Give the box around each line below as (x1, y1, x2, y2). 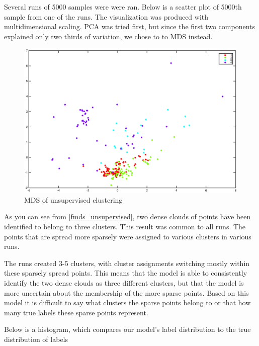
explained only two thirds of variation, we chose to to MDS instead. (4, 31, 213, 41)
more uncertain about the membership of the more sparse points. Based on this (4, 287, 249, 298)
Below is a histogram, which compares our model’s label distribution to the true (4, 324, 251, 334)
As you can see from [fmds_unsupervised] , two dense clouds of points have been (4, 211, 251, 222)
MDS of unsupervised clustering (24, 194, 123, 205)
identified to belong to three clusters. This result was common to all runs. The (4, 221, 246, 231)
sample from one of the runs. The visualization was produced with (4, 11, 209, 22)
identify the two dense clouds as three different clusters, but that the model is (4, 277, 244, 288)
